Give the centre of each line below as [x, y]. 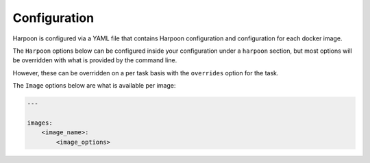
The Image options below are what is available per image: [94, 86]
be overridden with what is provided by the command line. [95, 60]
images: [40, 123]
